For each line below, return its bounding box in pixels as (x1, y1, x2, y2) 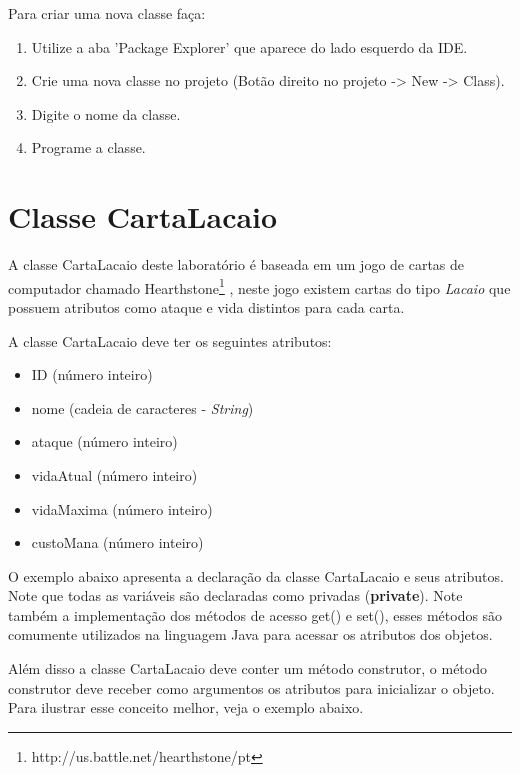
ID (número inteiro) (31, 364, 153, 385)
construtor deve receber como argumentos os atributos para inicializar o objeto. (8, 677, 495, 698)
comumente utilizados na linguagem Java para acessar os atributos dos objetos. (8, 624, 493, 645)
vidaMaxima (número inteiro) (31, 498, 213, 519)
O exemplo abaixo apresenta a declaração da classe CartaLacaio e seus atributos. (8, 565, 504, 586)
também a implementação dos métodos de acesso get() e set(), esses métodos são (8, 604, 503, 625)
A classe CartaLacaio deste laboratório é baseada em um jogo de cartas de (8, 254, 465, 275)
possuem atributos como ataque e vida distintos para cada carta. (8, 296, 405, 317)
